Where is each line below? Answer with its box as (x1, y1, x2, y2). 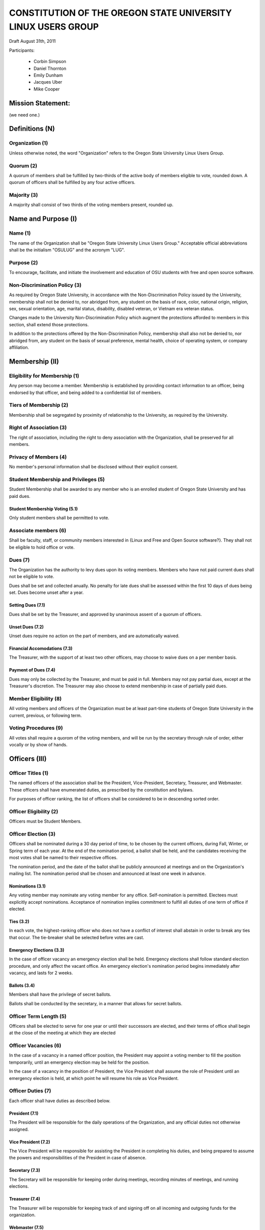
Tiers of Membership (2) (9, 401, 69, 408)
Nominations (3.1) (9, 883, 46, 889)
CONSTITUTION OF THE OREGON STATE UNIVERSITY (9, 7, 232, 18)
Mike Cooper (33, 86, 60, 92)
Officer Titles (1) (9, 769, 49, 776)
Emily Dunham (33, 72, 63, 78)
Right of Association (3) (9, 424, 67, 431)
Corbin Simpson (33, 59, 66, 64)
